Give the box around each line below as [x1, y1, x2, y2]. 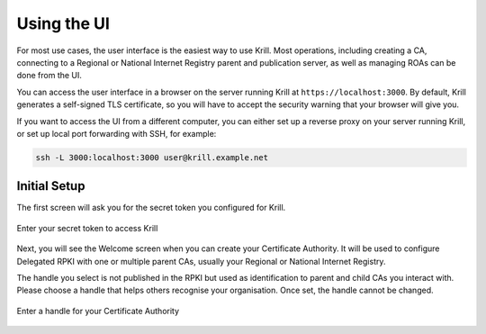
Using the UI [16, 14, 110, 33]
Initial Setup [16, 178, 85, 194]
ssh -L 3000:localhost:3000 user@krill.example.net [35, 152, 269, 162]
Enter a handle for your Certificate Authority [16, 305, 180, 316]
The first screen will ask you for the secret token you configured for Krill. [16, 203, 286, 213]
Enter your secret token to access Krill [16, 222, 158, 233]
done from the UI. [16, 70, 83, 81]
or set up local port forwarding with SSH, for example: [16, 128, 217, 139]
